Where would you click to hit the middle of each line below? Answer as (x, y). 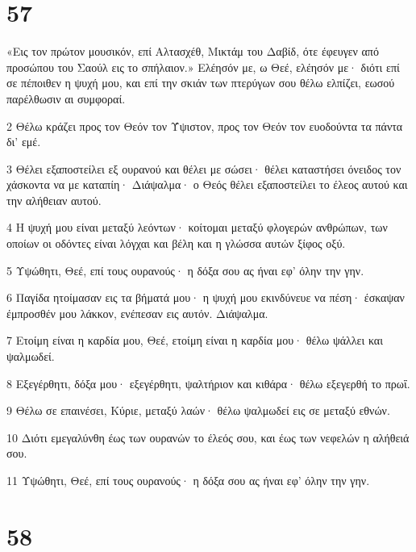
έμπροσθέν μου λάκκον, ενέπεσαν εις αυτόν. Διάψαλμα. (137, 313)
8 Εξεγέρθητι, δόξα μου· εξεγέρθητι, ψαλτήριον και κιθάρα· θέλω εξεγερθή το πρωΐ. (208, 383)
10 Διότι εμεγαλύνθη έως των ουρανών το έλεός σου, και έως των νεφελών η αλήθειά (208, 437)
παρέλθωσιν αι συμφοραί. (66, 98)
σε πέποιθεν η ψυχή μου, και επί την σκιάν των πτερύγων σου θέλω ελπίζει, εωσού (201, 83)
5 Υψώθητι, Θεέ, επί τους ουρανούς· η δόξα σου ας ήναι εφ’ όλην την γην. (185, 270)
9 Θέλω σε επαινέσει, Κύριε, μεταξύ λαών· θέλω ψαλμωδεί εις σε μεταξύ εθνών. (198, 410)
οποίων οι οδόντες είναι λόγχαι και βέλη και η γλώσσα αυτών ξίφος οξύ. (176, 243)
